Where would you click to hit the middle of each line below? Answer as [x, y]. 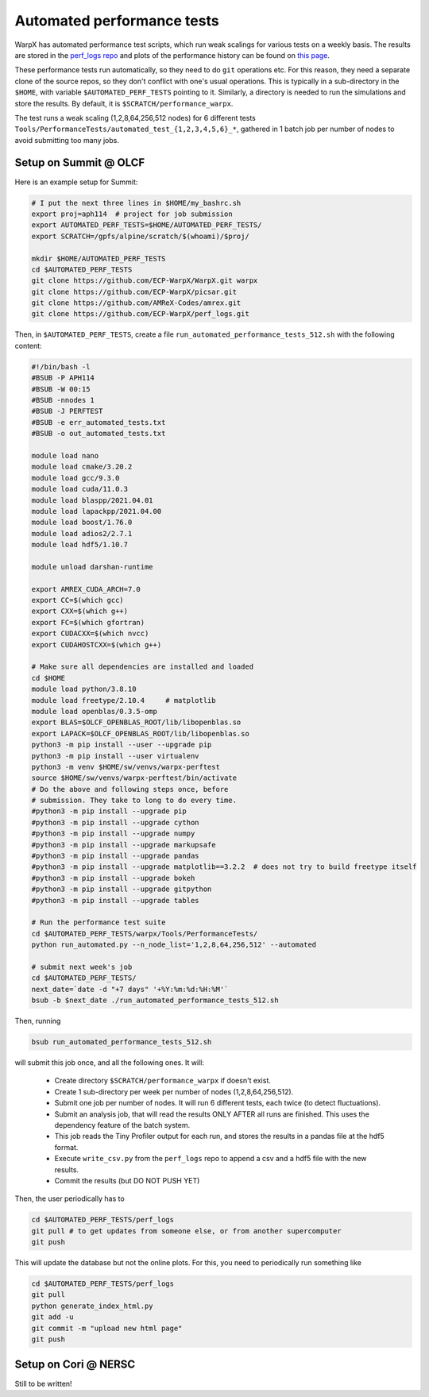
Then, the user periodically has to [70, 1198]
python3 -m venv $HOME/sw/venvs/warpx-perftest [126, 767]
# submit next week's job [82, 967]
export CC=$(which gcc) [78, 600]
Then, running [38, 1021]
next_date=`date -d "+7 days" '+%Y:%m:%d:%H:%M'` [130, 989]
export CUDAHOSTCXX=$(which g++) [97, 644]
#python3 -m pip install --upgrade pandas [115, 856]
